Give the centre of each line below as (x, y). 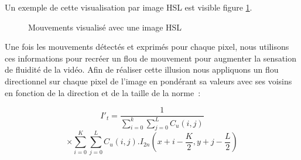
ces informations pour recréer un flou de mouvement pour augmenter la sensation (150, 58)
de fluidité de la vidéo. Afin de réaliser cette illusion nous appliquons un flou (142, 69)
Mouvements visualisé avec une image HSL (105, 27)
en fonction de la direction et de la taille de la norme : (103, 92)
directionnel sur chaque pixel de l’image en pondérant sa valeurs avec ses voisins (148, 81)
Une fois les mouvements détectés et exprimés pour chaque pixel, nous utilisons (147, 47)
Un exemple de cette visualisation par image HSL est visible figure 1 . (129, 7)
